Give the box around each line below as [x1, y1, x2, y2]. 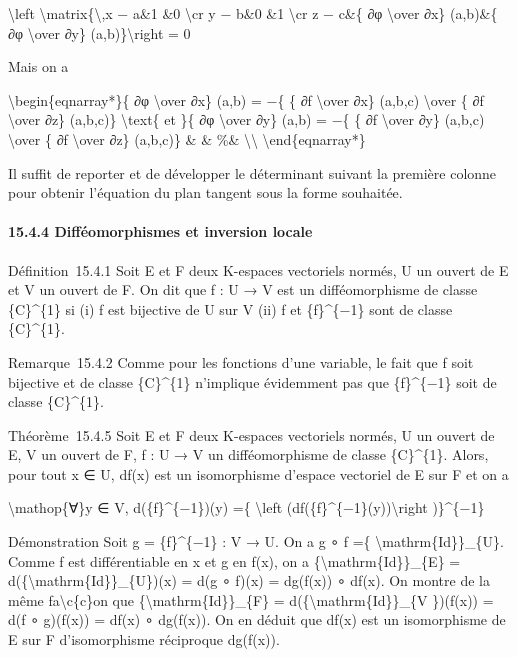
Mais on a [8, 56, 69, 77]
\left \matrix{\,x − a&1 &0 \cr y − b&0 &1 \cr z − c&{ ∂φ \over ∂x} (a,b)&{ [8, 3, 498, 23]
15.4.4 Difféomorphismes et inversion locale [8, 221, 313, 242]
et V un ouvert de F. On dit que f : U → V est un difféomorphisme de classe [8, 279, 478, 300]
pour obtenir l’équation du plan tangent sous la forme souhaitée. [8, 182, 403, 203]
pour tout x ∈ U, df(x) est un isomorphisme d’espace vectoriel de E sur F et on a [8, 463, 509, 484]
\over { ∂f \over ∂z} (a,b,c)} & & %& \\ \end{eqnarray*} [8, 128, 366, 149]
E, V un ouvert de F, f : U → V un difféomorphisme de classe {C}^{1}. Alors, [8, 444, 489, 465]
